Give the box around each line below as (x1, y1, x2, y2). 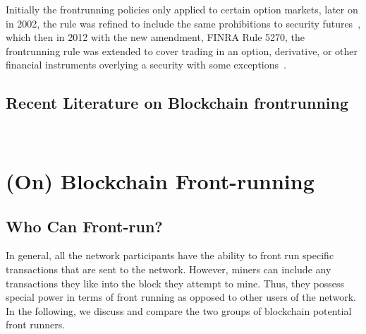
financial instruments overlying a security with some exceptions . (6, 57, 286, 72)
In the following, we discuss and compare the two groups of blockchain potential (6, 303, 352, 318)
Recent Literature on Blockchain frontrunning (6, 92, 349, 114)
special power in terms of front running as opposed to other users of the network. (6, 290, 356, 304)
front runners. (6, 317, 66, 332)
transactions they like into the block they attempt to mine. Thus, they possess (6, 275, 345, 290)
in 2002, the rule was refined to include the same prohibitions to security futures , (6, 16, 361, 30)
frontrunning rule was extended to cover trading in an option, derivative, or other (6, 43, 358, 58)
